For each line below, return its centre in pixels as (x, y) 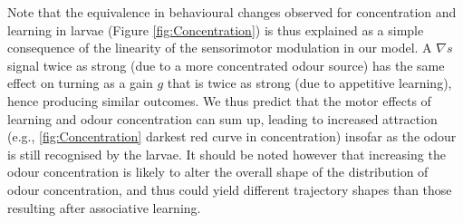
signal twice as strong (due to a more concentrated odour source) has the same (226, 65)
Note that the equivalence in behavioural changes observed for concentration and (232, 12)
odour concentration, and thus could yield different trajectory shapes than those (230, 189)
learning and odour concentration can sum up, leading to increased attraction (222, 118)
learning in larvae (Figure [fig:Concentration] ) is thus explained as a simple (216, 29)
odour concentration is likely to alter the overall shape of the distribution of (218, 172)
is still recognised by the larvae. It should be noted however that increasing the (227, 154)
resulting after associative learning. (104, 207)
